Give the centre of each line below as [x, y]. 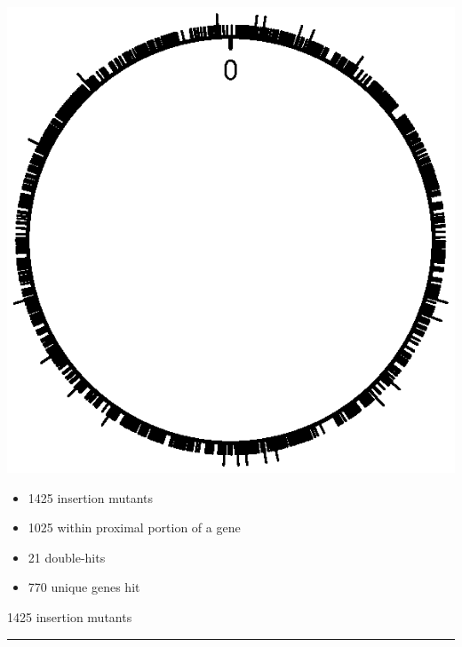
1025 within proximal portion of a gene [134, 527]
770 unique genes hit [84, 587]
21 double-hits [67, 557]
